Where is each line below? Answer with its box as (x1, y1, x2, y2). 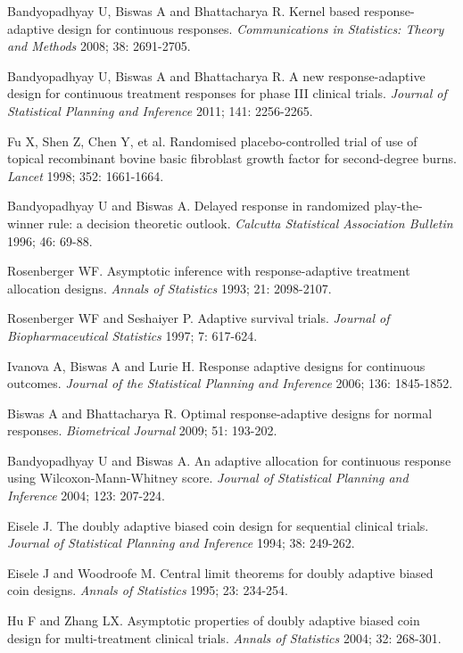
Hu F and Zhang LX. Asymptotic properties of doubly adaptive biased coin (7, 611, 420, 630)
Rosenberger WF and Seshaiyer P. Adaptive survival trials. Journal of (7, 309, 390, 327)
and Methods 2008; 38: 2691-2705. (7, 37, 191, 55)
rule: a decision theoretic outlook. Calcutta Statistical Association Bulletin (47, 213, 453, 232)
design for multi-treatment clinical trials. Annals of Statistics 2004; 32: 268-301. (7, 628, 442, 647)
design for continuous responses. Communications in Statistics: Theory (57, 19, 444, 37)
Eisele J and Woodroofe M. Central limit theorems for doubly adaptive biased (7, 563, 434, 582)
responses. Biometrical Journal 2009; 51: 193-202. (7, 421, 277, 440)
